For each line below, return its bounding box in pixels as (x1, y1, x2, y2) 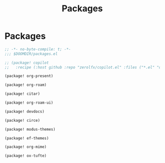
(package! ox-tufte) (4, 153, 47, 159)
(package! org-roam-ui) (4, 100, 54, 106)
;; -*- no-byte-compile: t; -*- (4, 47, 71, 52)
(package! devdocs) (4, 109, 45, 114)
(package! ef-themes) (4, 136, 49, 140)
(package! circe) (4, 118, 40, 123)
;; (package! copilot (4, 60, 49, 65)
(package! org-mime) (4, 144, 47, 150)
